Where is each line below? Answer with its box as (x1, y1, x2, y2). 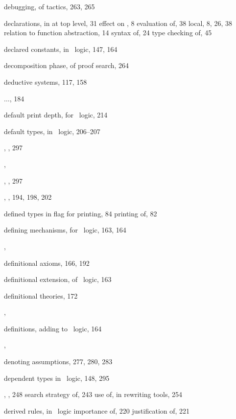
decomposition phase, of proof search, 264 (4, 60, 129, 70)
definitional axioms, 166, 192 (4, 257, 90, 268)
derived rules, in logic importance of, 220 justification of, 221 (4, 405, 190, 416)
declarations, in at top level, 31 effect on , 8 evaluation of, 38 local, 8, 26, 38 (4, 18, 232, 28)
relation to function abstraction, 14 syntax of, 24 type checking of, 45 (4, 27, 212, 38)
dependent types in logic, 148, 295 (4, 372, 110, 383)
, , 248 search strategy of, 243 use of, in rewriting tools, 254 (4, 389, 183, 399)
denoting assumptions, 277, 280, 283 (4, 356, 113, 367)
